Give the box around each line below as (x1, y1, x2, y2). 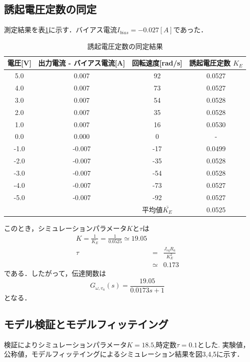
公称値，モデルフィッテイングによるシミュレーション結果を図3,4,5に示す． (4, 349, 244, 359)
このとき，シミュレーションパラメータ (4, 223, 127, 233)
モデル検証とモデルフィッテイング (4, 316, 169, 331)
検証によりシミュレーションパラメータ (4, 339, 127, 349)
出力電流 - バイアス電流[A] (38, 58, 125, 68)
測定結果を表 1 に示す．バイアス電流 (4, 24, 117, 35)
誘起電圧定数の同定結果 (87, 41, 163, 51)
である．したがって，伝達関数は (4, 268, 106, 278)
